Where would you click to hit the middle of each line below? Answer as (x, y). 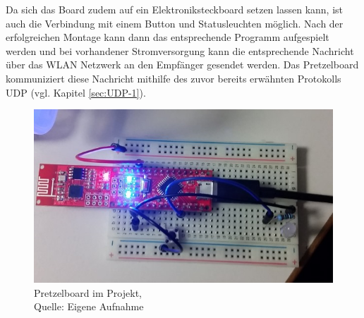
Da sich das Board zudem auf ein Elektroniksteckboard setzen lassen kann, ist (175, 9)
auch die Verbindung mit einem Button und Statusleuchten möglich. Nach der (175, 23)
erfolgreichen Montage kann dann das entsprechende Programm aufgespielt (168, 37)
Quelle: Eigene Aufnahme (89, 306)
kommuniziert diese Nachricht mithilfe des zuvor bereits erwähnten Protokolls (174, 78)
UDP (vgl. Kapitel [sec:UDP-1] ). (76, 92)
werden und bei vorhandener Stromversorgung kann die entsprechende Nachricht (180, 50)
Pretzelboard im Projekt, (88, 292)
